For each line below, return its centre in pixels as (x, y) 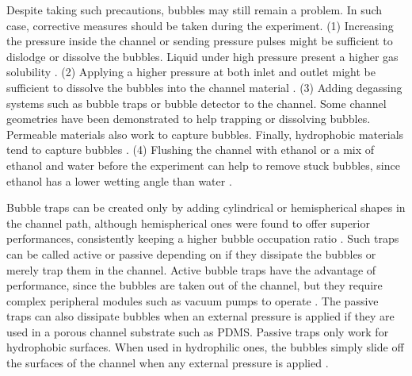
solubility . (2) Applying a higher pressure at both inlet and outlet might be (191, 72)
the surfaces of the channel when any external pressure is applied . (168, 363)
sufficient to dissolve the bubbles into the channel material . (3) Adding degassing (204, 87)
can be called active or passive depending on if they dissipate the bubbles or (191, 253)
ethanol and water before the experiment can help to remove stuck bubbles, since (203, 165)
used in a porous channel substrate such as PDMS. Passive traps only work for (198, 331)
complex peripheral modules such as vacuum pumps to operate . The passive (193, 300)
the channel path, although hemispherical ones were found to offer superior (188, 223)
